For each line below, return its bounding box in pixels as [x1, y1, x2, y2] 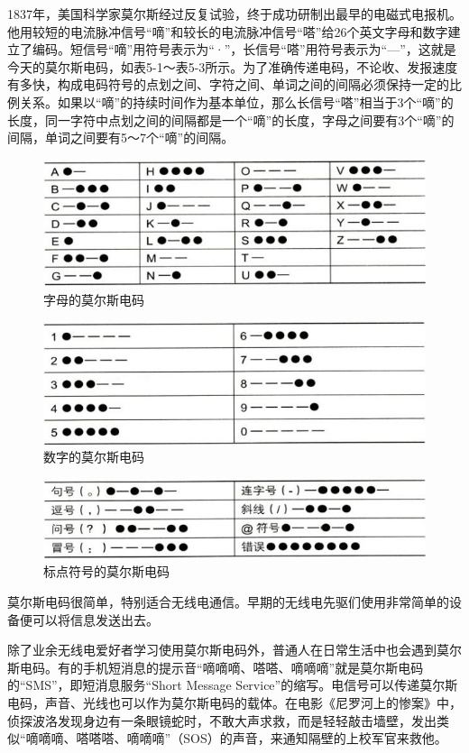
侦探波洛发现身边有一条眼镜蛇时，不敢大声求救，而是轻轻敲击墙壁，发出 [7, 711, 437, 730]
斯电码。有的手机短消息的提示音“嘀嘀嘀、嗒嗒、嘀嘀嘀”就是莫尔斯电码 [7, 657, 424, 676]
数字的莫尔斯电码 [43, 447, 144, 466]
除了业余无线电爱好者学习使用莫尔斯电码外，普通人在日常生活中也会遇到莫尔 [7, 640, 462, 659]
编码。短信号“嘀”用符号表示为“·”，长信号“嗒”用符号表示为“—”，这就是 [32, 40, 456, 59]
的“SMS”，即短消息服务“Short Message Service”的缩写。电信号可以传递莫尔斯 [7, 675, 458, 694]
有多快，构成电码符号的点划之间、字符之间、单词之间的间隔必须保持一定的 [7, 75, 449, 94]
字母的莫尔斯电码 [43, 289, 144, 308]
